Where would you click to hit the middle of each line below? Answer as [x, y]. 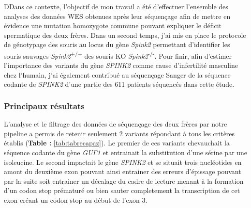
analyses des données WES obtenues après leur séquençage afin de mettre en [117, 16]
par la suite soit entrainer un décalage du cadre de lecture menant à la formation [124, 181]
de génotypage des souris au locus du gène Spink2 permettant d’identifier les [117, 44]
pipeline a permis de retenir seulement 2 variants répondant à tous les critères [119, 133]
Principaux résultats [44, 105]
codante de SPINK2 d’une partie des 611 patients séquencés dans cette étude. [119, 84]
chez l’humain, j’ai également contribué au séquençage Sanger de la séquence [117, 74]
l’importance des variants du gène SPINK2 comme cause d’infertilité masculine [121, 65]
